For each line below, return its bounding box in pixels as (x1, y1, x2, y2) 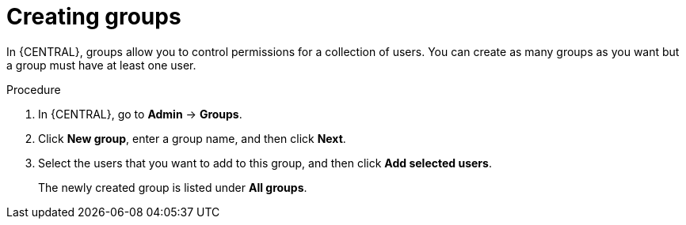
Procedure (6, 82, 61, 96)
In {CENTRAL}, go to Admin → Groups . (38, 107, 242, 121)
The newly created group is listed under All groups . (38, 180, 307, 194)
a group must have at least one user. (6, 58, 196, 72)
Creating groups (6, 3, 181, 30)
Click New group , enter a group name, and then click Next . (38, 131, 346, 145)
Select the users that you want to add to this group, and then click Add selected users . (38, 156, 492, 170)
